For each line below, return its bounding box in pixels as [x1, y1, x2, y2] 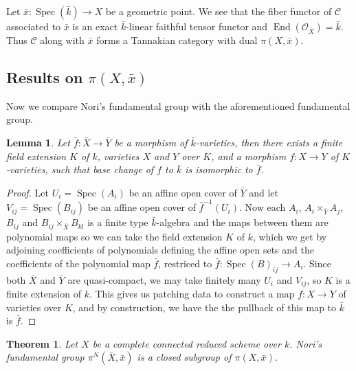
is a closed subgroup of [137, 350, 232, 364]
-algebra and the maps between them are [156, 215, 329, 229]
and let [249, 185, 278, 199]
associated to [6, 19, 61, 33]
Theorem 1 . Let [6, 336, 78, 350]
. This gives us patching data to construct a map [89, 286, 295, 300]
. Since [303, 256, 331, 270]
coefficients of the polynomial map [6, 256, 151, 270]
